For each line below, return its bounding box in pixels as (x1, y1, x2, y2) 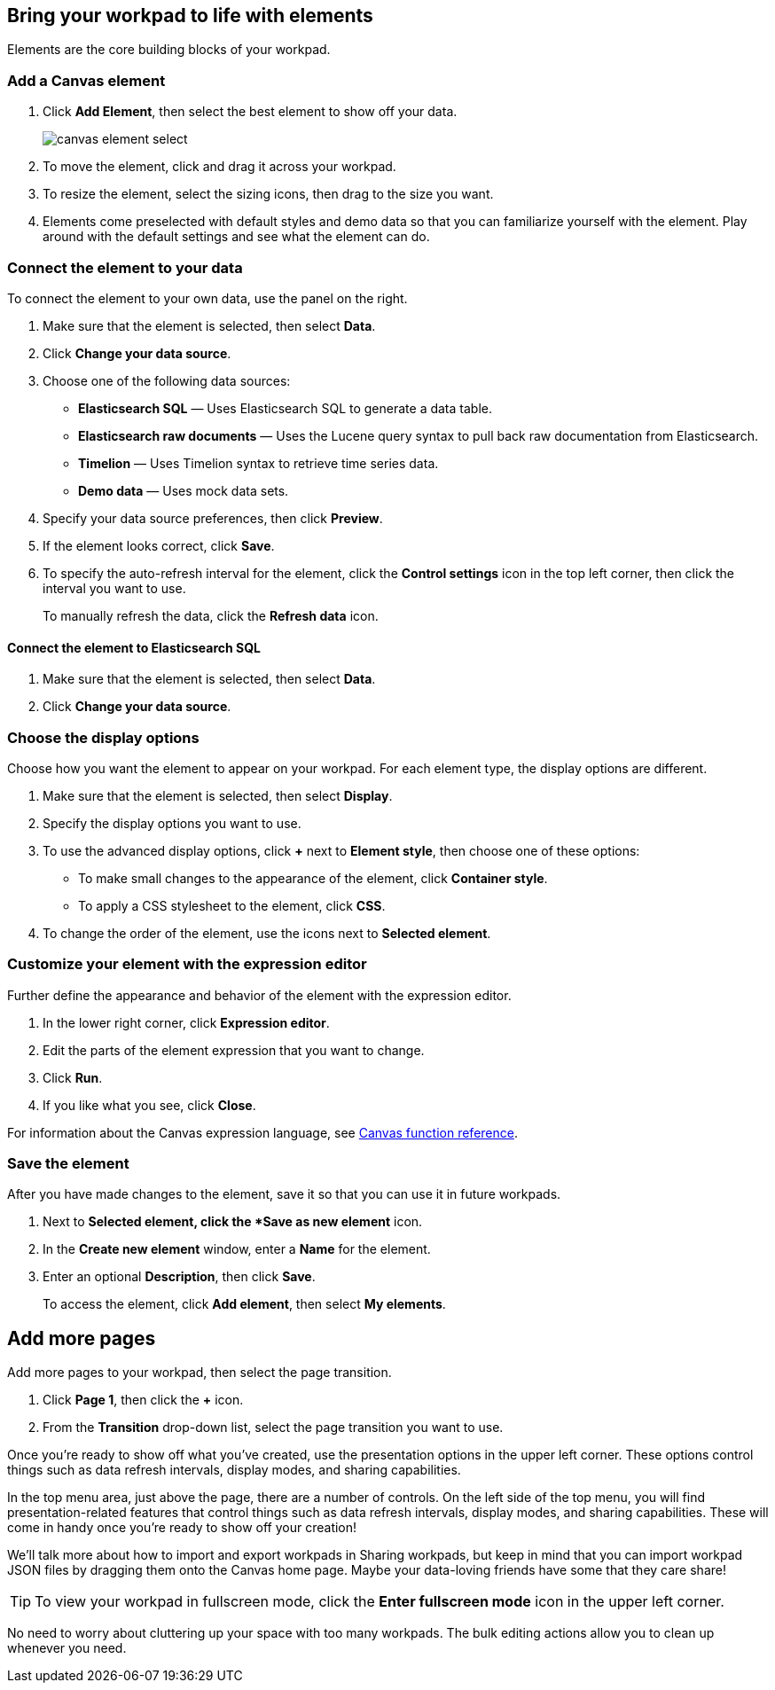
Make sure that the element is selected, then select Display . (43, 787, 393, 803)
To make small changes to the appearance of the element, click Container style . (78, 870, 548, 886)
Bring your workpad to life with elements (7, 4, 373, 27)
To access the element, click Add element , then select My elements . (43, 1296, 446, 1312)
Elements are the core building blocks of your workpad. (7, 42, 331, 58)
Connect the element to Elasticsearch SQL (7, 639, 262, 655)
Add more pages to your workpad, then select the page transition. (7, 1365, 392, 1381)
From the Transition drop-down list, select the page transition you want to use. (43, 1420, 504, 1436)
